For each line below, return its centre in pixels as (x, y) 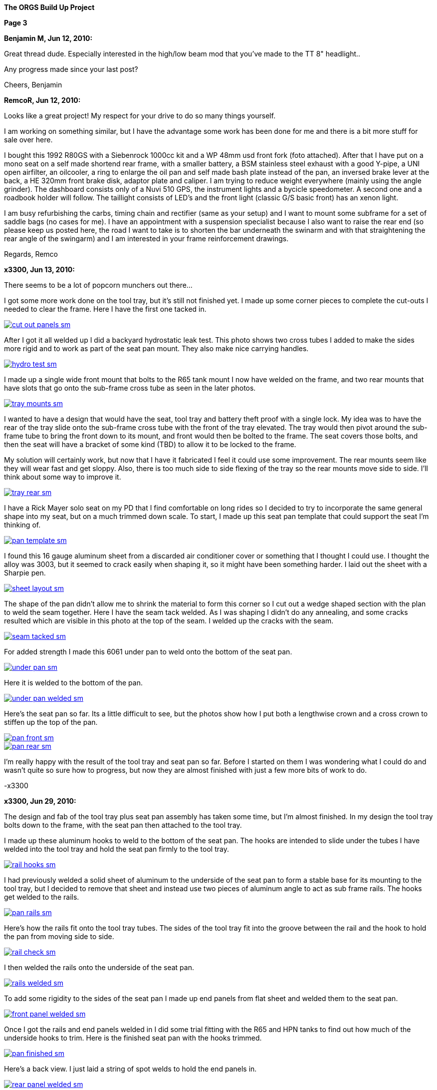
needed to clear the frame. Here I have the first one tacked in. (105, 309)
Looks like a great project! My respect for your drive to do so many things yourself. (140, 116)
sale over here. (28, 140)
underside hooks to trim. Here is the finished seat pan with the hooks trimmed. (133, 1038)
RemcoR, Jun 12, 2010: (42, 100)
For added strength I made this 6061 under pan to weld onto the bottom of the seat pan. (148, 652)
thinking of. (22, 525)
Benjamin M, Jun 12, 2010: (48, 38)
